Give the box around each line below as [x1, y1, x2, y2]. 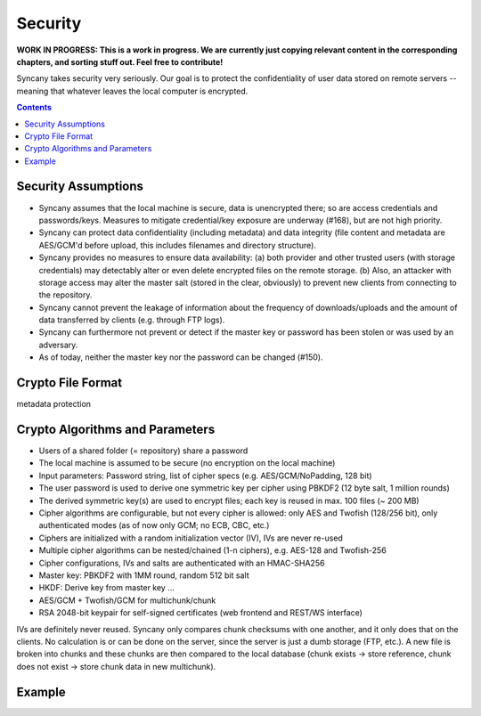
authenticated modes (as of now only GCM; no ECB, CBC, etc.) [38, 520, 270, 531]
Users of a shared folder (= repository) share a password [38, 445, 249, 456]
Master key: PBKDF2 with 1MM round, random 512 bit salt [38, 570, 249, 581]
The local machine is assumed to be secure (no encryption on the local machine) [38, 458, 336, 468]
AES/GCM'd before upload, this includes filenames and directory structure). [38, 240, 316, 250]
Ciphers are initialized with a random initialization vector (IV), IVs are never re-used [38, 533, 343, 543]
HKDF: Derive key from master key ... [38, 582, 175, 593]
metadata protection [16, 399, 92, 410]
